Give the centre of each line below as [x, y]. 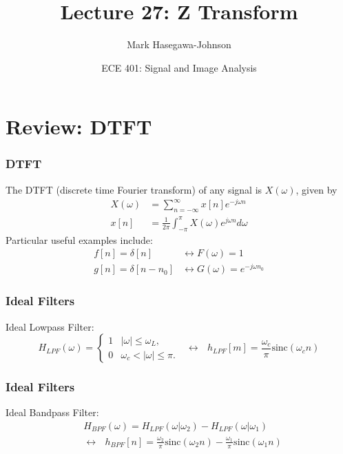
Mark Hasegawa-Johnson [179, 44]
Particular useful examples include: [79, 239]
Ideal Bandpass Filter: [52, 412]
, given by [316, 189]
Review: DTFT [79, 126]
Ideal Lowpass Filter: [50, 326]
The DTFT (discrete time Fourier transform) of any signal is [134, 189]
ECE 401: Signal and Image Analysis [179, 67]
